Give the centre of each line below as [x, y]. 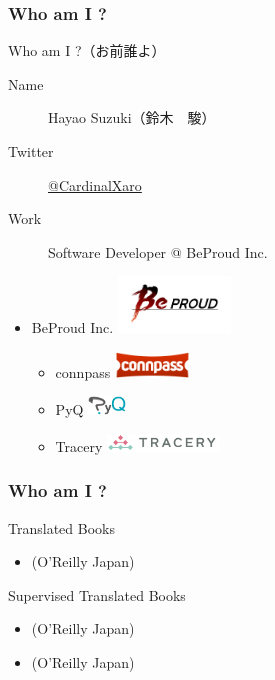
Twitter [31, 151]
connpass [83, 371]
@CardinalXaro [95, 184]
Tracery [79, 445]
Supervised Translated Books [97, 594]
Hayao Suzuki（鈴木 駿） [132, 117]
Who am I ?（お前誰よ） [87, 50]
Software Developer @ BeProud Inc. [158, 251]
